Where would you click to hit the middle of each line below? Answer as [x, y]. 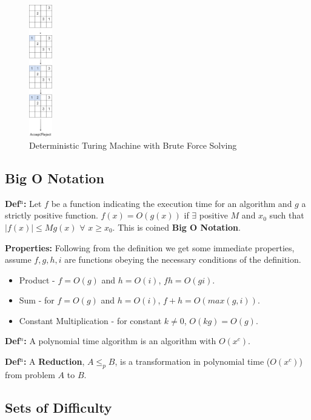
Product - [37, 279]
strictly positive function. [52, 215]
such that [287, 215]
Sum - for [37, 300]
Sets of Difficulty [59, 407]
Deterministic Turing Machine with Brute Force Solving [133, 145]
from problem [30, 374]
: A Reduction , [54, 361]
